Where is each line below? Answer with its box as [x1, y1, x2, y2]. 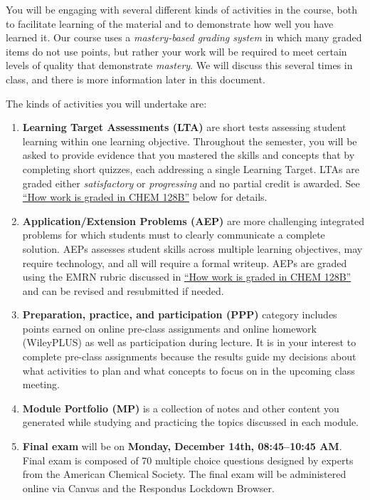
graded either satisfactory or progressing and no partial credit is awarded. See [22, 175, 360, 190]
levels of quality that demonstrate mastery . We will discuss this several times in [6, 58, 353, 73]
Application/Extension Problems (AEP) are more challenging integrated [22, 213, 364, 228]
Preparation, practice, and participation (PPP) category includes [22, 307, 337, 322]
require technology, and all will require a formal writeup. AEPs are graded [22, 255, 347, 270]
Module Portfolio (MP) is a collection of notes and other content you [22, 400, 339, 415]
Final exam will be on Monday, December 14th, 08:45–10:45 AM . [22, 439, 342, 454]
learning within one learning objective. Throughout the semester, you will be [22, 133, 357, 148]
